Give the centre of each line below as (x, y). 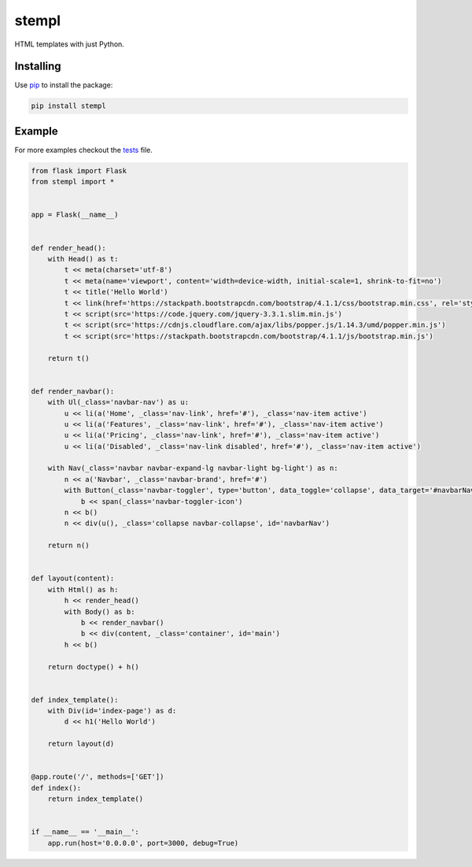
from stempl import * (73, 182)
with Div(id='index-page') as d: (112, 711)
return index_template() (96, 799)
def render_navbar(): (73, 391)
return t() (68, 358)
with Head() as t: (83, 259)
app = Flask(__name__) (75, 215)
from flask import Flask (79, 170)
